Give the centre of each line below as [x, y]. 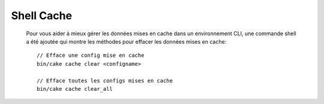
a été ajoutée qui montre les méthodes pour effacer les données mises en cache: [126, 41]
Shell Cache [41, 16]
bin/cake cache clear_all [75, 89]
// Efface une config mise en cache [91, 56]
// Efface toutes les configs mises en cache [105, 80]
